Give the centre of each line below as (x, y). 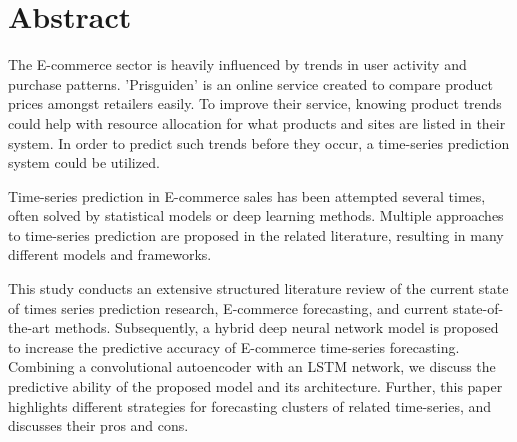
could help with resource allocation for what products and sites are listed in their (257, 122)
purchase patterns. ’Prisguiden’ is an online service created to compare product (251, 83)
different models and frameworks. (110, 254)
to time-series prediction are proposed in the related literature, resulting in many (256, 234)
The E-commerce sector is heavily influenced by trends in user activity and (237, 64)
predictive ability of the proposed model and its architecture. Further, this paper (255, 386)
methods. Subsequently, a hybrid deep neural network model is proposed (276, 327)
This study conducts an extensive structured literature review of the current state (258, 288)
